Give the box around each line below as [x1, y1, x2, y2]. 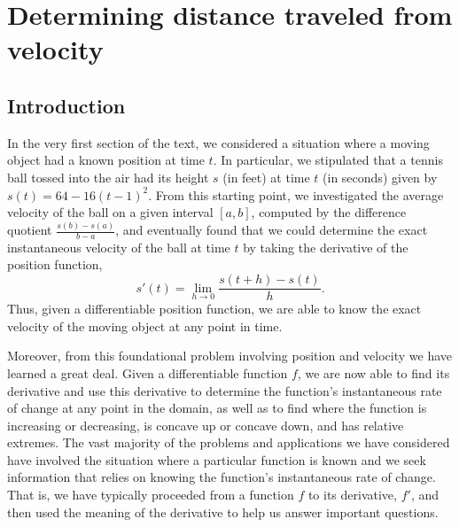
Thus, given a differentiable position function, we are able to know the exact [7, 299, 422, 318]
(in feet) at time [222, 167, 310, 186]
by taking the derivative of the [243, 237, 408, 256]
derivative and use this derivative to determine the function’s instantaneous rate [7, 381, 442, 399]
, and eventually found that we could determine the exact [115, 221, 428, 239]
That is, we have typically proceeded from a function [7, 485, 294, 504]
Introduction [7, 91, 126, 119]
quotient [7, 221, 52, 239]
